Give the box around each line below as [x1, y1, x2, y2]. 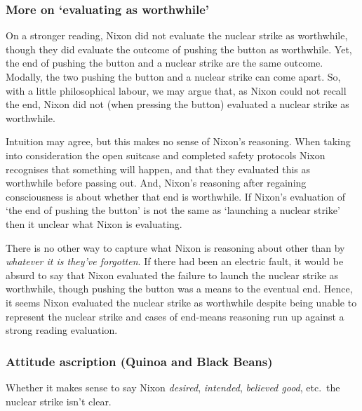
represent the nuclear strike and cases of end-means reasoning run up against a [6, 309, 344, 323]
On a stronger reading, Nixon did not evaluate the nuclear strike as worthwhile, [6, 28, 348, 43]
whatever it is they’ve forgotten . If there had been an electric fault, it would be [6, 254, 344, 269]
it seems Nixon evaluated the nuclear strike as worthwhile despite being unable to [6, 295, 357, 309]
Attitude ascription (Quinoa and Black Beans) [6, 352, 273, 370]
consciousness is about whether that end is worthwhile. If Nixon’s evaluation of [6, 189, 346, 203]
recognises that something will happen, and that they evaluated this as [6, 161, 311, 176]
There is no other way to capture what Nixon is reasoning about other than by [6, 240, 345, 255]
